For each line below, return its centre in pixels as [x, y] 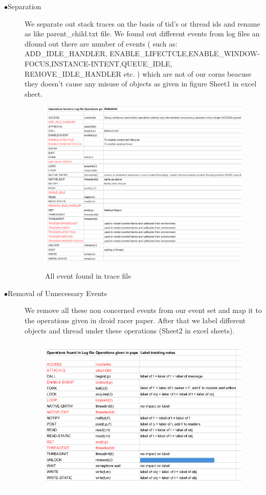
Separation [25, 6]
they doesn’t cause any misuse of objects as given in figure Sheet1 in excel [141, 84]
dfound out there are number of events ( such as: [101, 43]
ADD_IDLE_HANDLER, [66, 53]
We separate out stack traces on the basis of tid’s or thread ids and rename [142, 23]
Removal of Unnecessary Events [58, 293]
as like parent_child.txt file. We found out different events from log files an [142, 33]
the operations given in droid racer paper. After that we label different [135, 320]
